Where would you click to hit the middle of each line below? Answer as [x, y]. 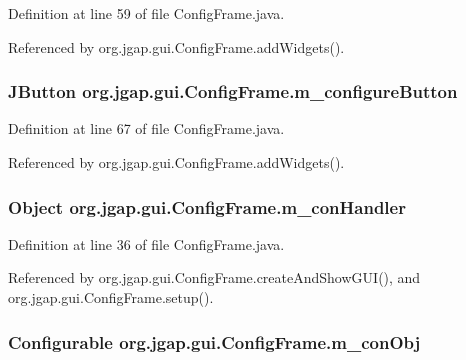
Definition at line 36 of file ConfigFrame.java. [146, 243]
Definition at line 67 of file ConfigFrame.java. [146, 128]
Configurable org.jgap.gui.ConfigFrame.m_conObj [214, 341]
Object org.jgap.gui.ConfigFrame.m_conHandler [207, 206]
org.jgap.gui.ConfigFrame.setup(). [111, 297]
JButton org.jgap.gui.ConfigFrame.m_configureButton [233, 91]
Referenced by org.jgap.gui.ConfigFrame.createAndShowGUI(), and [214, 277]
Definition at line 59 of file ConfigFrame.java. [146, 13]
